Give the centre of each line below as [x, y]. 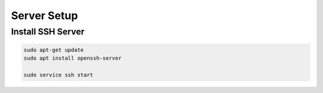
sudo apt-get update [54, 50]
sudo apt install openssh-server [73, 58]
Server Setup [45, 15]
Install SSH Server [48, 32]
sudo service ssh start [59, 75]
